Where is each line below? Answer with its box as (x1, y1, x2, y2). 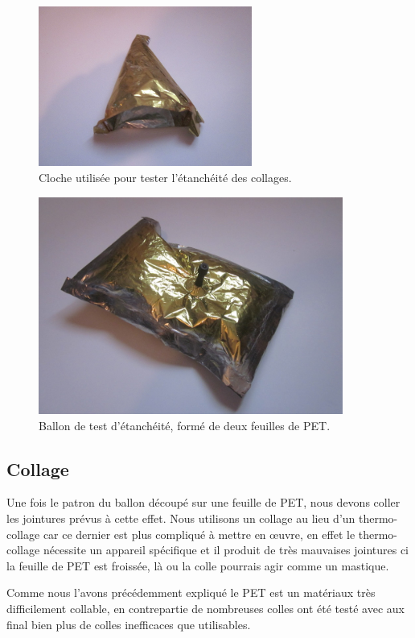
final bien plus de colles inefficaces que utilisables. (6, 615, 251, 632)
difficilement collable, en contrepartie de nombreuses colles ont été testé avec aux (6, 599, 405, 616)
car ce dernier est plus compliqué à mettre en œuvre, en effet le (43, 525, 355, 542)
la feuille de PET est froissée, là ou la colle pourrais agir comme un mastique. (6, 557, 389, 574)
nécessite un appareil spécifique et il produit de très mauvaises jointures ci (43, 541, 409, 558)
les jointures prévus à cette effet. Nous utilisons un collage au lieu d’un (6, 510, 355, 527)
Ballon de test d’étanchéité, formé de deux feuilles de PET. (39, 416, 331, 433)
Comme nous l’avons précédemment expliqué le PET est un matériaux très (6, 584, 376, 601)
